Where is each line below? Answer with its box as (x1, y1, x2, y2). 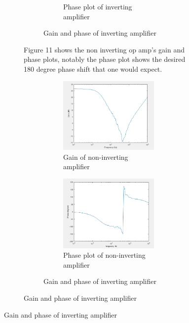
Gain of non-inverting (63, 151, 128, 162)
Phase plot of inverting (63, 1, 132, 11)
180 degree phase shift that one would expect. (24, 63, 162, 74)
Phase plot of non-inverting (63, 250, 146, 260)
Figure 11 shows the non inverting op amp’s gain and (24, 44, 185, 54)
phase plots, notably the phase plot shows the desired (24, 54, 186, 64)
